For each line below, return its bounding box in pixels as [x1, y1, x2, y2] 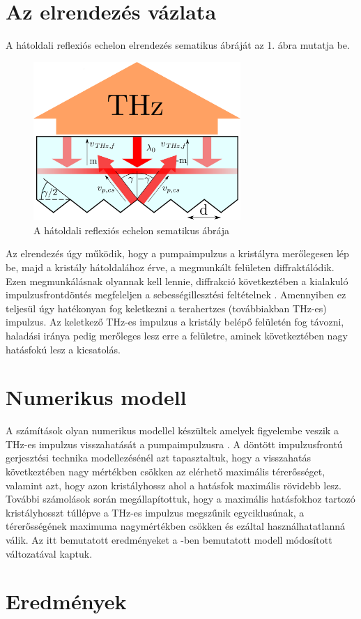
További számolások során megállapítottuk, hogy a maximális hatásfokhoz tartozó [6, 491, 355, 506]
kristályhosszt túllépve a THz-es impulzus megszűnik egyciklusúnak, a [6, 505, 305, 519]
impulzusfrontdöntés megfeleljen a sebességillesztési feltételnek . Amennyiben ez [6, 287, 346, 302]
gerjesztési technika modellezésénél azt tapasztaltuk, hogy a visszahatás [6, 450, 312, 465]
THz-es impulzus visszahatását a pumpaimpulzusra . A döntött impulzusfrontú [6, 436, 343, 451]
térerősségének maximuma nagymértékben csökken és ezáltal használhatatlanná [6, 519, 345, 533]
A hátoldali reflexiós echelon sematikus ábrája [33, 222, 230, 237]
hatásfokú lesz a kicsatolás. [6, 342, 121, 356]
